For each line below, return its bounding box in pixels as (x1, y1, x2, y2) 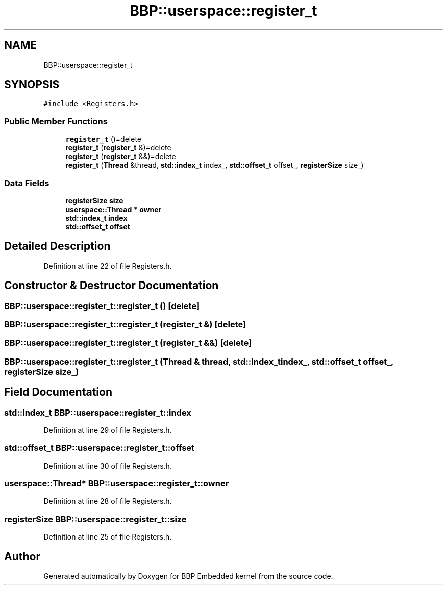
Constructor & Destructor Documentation (4, 279, 219, 292)
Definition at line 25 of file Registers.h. (43, 532, 172, 542)
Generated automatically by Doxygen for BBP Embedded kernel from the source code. (43, 572, 333, 581)
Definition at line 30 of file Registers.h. (43, 461, 172, 470)
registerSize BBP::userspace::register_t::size (4, 514, 187, 524)
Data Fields (4, 177, 49, 188)
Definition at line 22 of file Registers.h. (43, 261, 172, 270)
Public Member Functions (4, 116, 108, 126)
